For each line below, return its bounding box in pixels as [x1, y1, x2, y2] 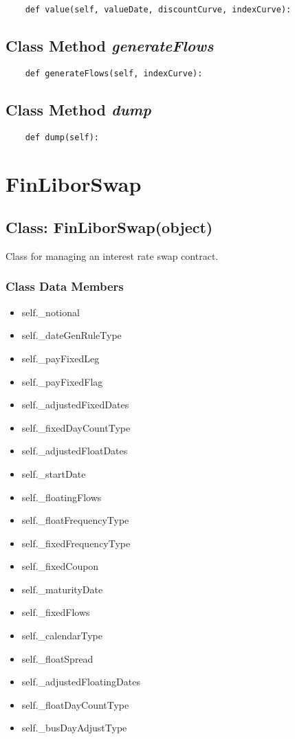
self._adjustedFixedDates [21, 397, 129, 412]
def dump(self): [25, 132, 100, 142]
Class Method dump [6, 98, 151, 120]
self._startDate [21, 466, 86, 481]
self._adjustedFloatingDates [21, 674, 140, 689]
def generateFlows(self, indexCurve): [25, 68, 203, 78]
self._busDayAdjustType [21, 720, 127, 735]
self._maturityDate [21, 582, 103, 596]
